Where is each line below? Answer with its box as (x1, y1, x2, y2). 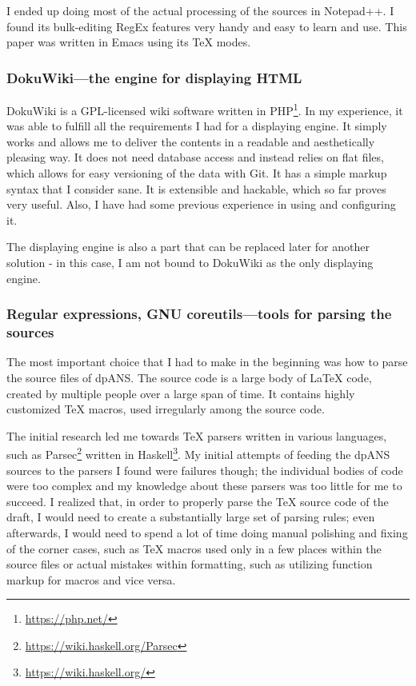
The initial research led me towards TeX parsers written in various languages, (6, 427, 387, 444)
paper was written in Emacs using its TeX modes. (6, 34, 251, 50)
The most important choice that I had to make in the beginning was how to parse (6, 353, 408, 370)
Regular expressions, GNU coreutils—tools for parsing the (6, 304, 392, 324)
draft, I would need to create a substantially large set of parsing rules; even (6, 509, 375, 525)
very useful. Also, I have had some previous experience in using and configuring (6, 196, 396, 213)
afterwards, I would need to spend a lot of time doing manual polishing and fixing (6, 524, 408, 540)
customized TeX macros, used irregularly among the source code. (6, 401, 325, 417)
